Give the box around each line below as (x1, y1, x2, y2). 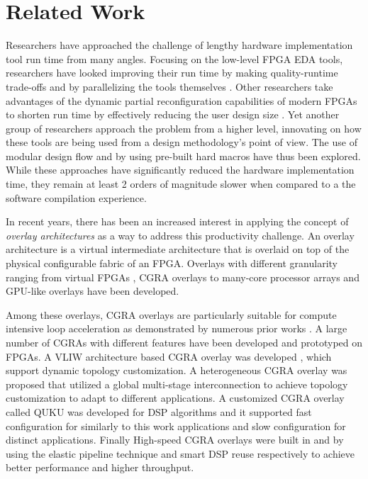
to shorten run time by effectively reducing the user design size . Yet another (6, 107, 340, 122)
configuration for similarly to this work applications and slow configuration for (6, 418, 346, 433)
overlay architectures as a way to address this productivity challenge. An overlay (6, 227, 355, 242)
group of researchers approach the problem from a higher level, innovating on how (6, 120, 362, 135)
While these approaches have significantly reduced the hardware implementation (6, 162, 355, 177)
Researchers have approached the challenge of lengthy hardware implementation (6, 38, 353, 52)
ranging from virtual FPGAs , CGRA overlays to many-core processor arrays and (6, 269, 359, 284)
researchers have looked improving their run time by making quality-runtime (6, 65, 338, 80)
